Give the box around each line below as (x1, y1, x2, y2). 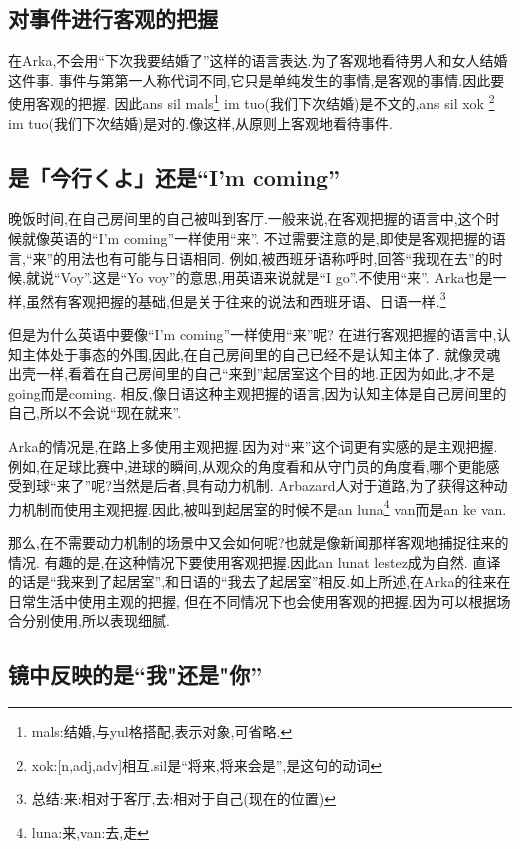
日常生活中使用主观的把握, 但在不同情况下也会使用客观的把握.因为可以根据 (8, 590, 497, 611)
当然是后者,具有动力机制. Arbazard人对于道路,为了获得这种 (111, 475, 494, 496)
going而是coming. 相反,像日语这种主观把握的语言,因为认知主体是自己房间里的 (8, 382, 507, 403)
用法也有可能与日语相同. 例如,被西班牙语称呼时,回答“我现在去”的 (67, 247, 489, 268)
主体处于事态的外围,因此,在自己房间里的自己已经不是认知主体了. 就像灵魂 (21, 343, 501, 364)
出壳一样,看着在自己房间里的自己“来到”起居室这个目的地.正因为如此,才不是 (8, 363, 495, 384)
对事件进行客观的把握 (8, 3, 218, 34)
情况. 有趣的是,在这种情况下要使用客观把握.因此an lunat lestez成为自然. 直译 (8, 551, 501, 572)
